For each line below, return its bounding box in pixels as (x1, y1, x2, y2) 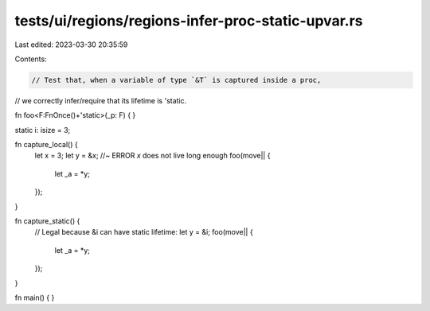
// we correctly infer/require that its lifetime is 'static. (14, 95, 187, 105)
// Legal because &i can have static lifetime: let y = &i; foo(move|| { (34, 227, 254, 237)
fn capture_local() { (14, 140, 79, 150)
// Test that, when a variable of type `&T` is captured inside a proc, (31, 76, 322, 84)
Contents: (14, 54, 47, 64)
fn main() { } (14, 293, 55, 302)
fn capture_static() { (14, 216, 80, 226)
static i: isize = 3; (14, 125, 71, 134)
